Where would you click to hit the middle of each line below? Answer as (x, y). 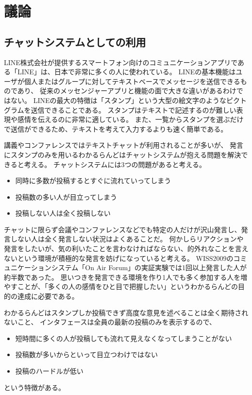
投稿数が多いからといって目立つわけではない (87, 354)
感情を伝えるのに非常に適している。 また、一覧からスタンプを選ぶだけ (130, 119)
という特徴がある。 (34, 387)
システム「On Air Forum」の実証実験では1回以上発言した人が (149, 267)
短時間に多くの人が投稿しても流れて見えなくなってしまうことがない (124, 338)
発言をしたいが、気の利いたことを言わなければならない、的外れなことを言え (126, 249)
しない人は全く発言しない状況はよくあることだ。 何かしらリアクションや (127, 239)
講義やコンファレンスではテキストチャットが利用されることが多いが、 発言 (124, 145)
